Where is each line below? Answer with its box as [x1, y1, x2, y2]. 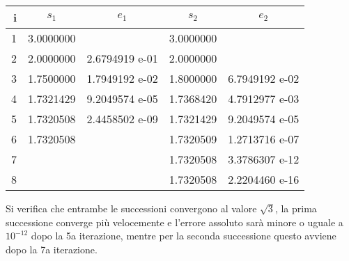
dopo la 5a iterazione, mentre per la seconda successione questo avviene [31, 228, 336, 243]
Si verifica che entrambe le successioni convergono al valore [6, 201, 257, 215]
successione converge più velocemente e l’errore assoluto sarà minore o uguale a [6, 214, 343, 229]
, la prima [274, 201, 317, 215]
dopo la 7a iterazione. [6, 242, 98, 256]
